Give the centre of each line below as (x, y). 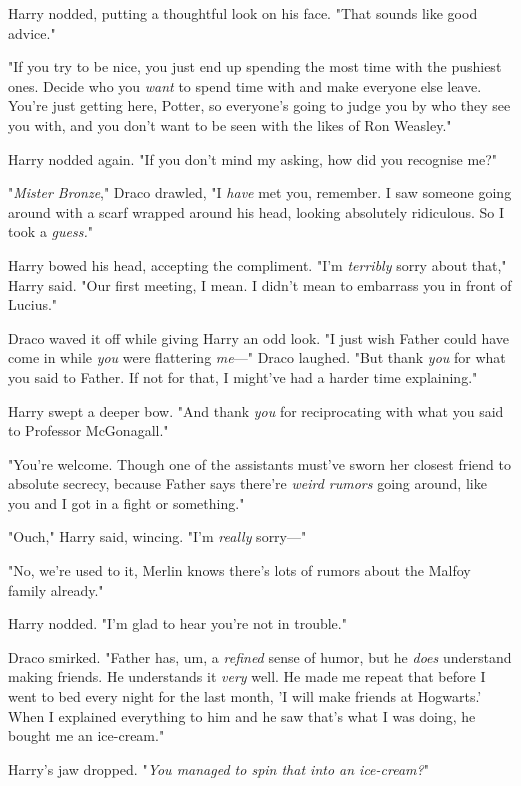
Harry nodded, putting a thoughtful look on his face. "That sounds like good (243, 13)
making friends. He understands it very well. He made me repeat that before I (247, 676)
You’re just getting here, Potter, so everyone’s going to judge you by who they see (259, 105)
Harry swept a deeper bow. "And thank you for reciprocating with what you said (256, 410)
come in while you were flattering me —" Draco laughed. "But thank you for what (257, 357)
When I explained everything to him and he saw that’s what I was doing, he (242, 715)
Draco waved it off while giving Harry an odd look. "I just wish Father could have (259, 337)
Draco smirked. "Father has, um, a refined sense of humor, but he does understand (260, 656)
